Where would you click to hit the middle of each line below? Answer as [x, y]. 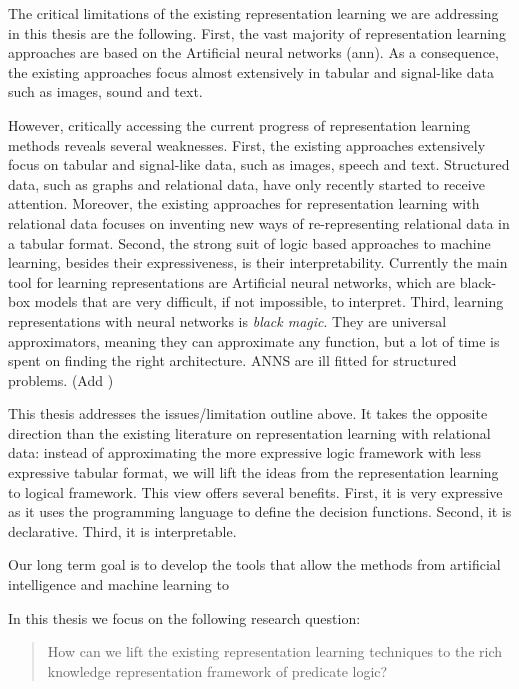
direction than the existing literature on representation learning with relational [249, 432]
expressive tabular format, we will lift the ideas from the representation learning [253, 472]
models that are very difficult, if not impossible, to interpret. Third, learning [269, 301]
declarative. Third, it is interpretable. [122, 530]
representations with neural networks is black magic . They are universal [227, 320]
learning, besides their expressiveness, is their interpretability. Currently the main [258, 262]
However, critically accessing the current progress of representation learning [239, 124]
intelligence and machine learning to [118, 584]
